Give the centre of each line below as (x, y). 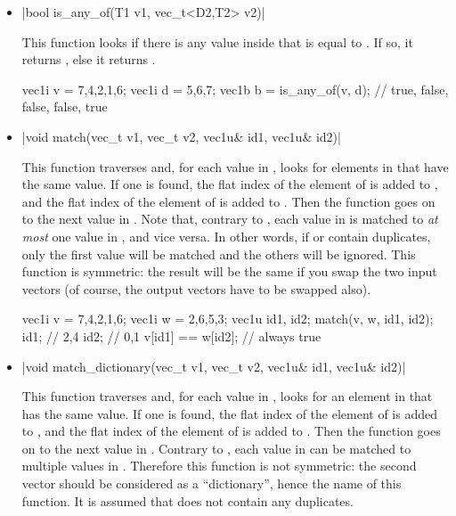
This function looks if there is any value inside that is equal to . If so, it (217, 41)
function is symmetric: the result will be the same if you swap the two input (229, 271)
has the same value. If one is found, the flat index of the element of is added (229, 413)
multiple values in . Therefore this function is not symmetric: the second (219, 466)
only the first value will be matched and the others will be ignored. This (219, 254)
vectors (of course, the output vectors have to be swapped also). (196, 288)
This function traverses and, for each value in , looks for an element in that (227, 396)
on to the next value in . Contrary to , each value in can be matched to (216, 448)
